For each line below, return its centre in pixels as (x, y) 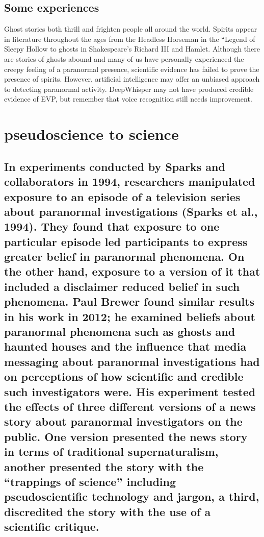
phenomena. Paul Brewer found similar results (129, 301)
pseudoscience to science (91, 134)
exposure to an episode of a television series (122, 196)
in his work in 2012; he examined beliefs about (130, 316)
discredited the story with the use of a (108, 511)
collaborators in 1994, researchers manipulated (130, 181)
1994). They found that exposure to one (112, 226)
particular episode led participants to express (126, 241)
